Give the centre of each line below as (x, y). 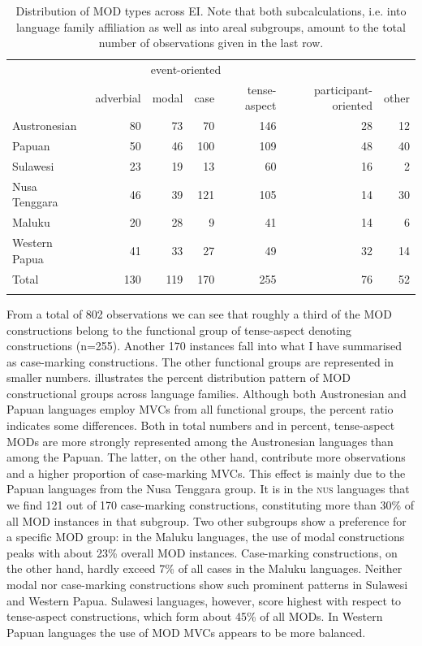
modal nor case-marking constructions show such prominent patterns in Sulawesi (207, 584)
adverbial (118, 97)
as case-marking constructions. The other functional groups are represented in (200, 361)
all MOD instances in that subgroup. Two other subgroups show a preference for (207, 520)
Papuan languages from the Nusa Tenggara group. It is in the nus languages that (208, 489)
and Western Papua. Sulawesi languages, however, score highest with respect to (204, 600)
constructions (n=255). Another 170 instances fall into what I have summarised (205, 346)
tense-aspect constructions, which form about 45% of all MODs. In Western (195, 616)
